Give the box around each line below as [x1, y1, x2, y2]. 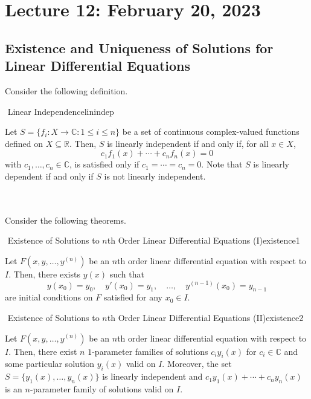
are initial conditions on [5, 291, 93, 303]
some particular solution [5, 357, 95, 370]
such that [109, 267, 144, 280]
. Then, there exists [8, 267, 80, 280]
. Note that [201, 158, 243, 170]
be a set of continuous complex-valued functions [122, 125, 300, 138]
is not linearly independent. [104, 169, 206, 182]
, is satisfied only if [69, 158, 139, 170]
